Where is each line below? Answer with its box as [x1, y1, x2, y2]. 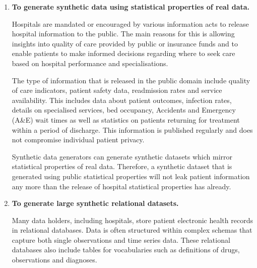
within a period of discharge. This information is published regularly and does [12, 124, 253, 135]
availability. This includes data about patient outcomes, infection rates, [12, 94, 232, 105]
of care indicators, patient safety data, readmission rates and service [12, 85, 222, 95]
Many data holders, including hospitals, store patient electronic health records [12, 215, 253, 225]
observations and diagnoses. [12, 254, 97, 265]
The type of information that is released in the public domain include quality [12, 75, 250, 85]
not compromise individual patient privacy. [12, 134, 145, 145]
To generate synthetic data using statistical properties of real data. [12, 2, 250, 12]
